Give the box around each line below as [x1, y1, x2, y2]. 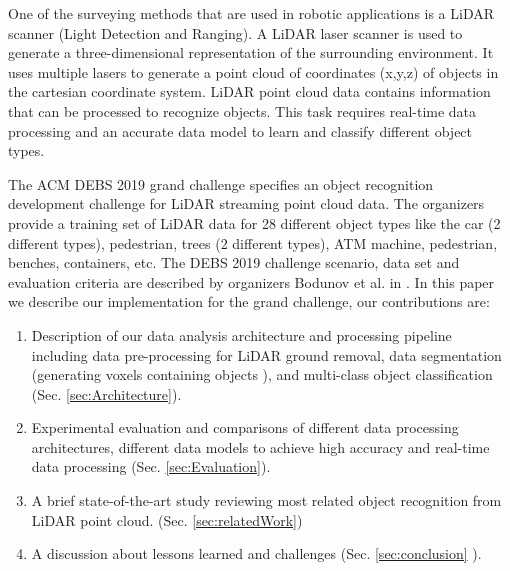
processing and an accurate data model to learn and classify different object [8, 120, 473, 141]
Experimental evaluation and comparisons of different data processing [31, 417, 459, 438]
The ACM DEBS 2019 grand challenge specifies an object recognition [8, 173, 434, 194]
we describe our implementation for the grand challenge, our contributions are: [8, 291, 490, 312]
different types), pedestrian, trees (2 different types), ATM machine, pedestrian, [8, 232, 498, 253]
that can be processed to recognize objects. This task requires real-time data [8, 100, 477, 121]
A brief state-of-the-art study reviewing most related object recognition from [31, 490, 502, 511]
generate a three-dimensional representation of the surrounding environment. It [8, 42, 494, 63]
